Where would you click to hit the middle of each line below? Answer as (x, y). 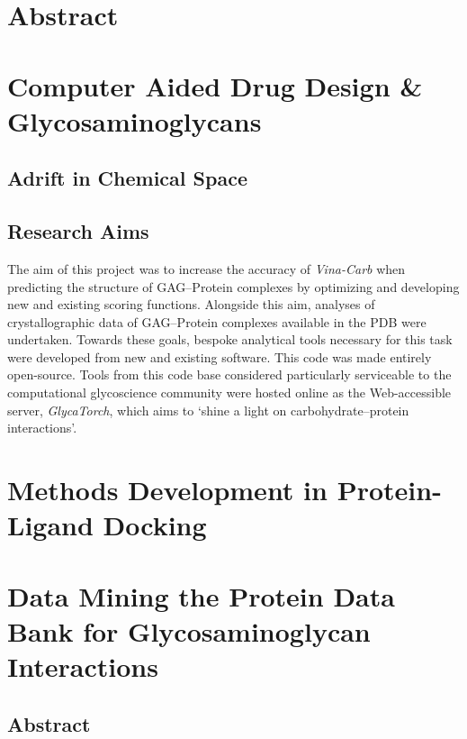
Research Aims (78, 231)
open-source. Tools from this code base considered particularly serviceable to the (229, 374)
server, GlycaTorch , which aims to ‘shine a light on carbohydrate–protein (208, 410)
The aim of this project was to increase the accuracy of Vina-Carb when (207, 268)
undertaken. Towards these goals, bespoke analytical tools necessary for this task (230, 339)
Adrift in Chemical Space (127, 178)
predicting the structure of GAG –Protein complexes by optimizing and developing (233, 286)
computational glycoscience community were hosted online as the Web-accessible (229, 392)
